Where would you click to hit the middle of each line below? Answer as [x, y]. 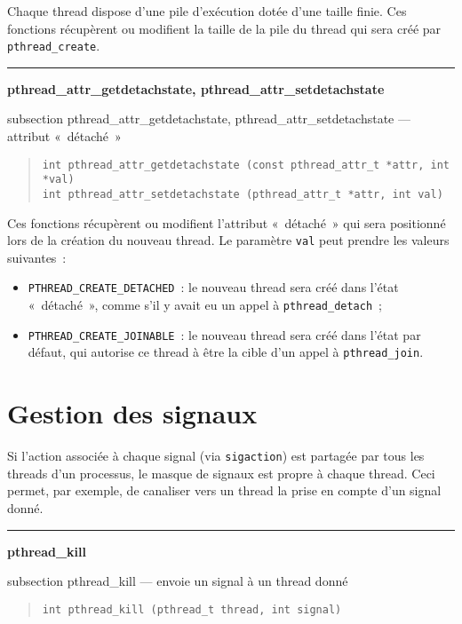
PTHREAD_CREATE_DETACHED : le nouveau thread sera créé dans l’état [213, 287]
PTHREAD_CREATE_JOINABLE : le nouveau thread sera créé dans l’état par [224, 334]
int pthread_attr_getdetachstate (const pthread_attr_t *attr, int [246, 165]
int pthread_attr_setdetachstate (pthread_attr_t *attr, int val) [243, 194]
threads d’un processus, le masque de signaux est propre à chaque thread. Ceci [221, 473]
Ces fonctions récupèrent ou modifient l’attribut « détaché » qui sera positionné [227, 222]
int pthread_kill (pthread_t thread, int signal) [192, 609]
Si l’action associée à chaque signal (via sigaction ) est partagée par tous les [216, 456]
